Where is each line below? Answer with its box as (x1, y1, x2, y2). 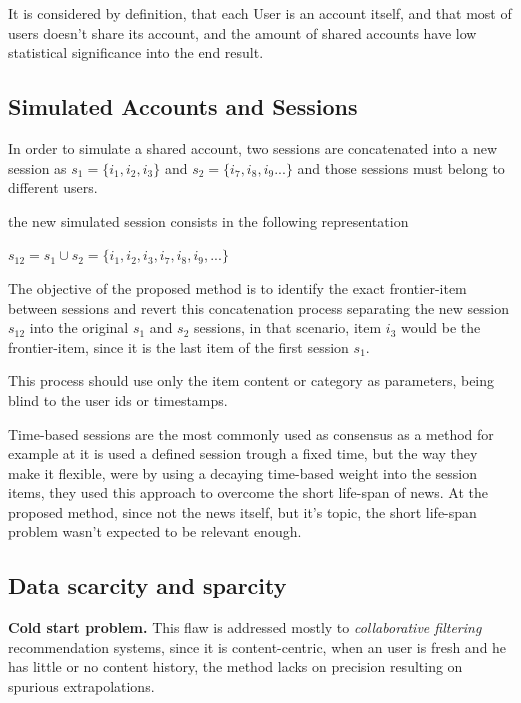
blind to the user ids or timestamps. (8, 389, 228, 410)
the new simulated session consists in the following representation (8, 210, 409, 231)
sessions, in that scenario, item (194, 317, 382, 338)
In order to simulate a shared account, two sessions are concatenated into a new (8, 137, 497, 158)
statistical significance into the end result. (8, 42, 264, 63)
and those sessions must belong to (297, 157, 505, 178)
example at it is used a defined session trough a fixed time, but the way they (8, 443, 478, 464)
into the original (29, 317, 129, 338)
